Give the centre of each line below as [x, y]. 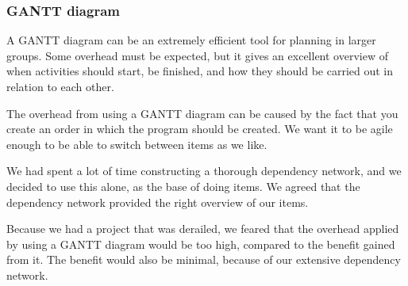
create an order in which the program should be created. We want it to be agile [200, 129]
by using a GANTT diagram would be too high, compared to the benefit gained [201, 244]
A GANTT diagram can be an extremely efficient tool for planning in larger [191, 40]
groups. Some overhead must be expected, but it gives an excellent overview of [197, 55]
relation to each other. [60, 86]
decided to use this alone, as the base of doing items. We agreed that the [183, 186]
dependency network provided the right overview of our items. [158, 202]
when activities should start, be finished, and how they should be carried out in [200, 71]
